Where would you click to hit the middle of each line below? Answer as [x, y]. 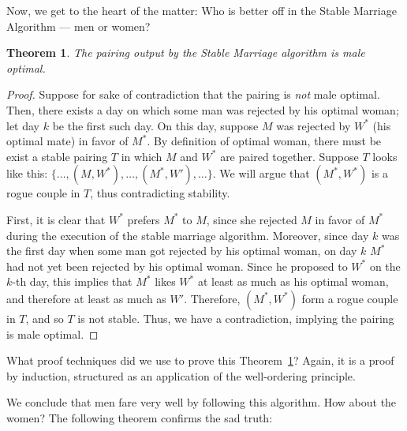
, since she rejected [252, 219]
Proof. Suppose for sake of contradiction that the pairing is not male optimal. [193, 94]
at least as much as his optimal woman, [293, 281]
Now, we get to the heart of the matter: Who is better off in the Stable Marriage [202, 10]
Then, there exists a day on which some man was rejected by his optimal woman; [203, 109]
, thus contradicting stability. [160, 193]
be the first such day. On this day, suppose [155, 125]
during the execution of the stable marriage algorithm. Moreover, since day [188, 235]
